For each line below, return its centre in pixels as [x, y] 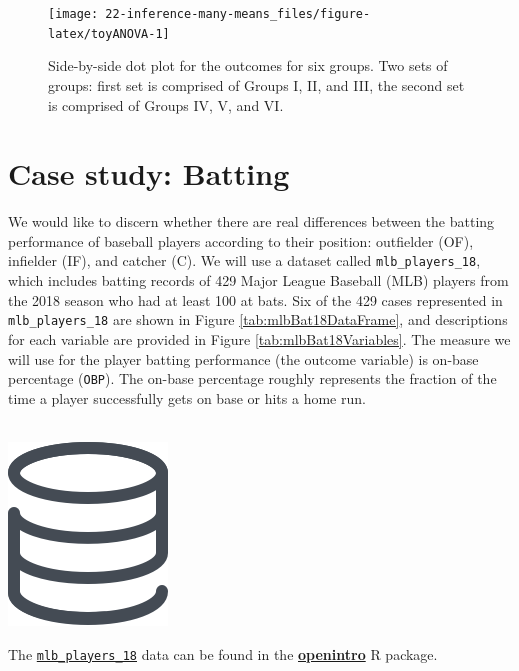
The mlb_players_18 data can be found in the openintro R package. [223, 653]
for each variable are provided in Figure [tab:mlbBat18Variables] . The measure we [259, 338]
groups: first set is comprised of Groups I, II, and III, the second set [256, 84]
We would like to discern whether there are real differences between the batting [251, 221]
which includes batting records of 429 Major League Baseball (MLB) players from [258, 280]
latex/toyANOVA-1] [109, 33]
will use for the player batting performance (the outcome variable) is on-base [243, 358]
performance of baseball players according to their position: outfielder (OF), [241, 240]
